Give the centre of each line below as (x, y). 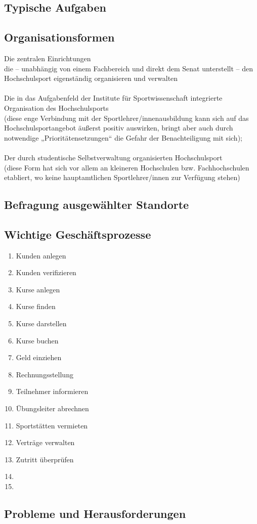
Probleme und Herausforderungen (95, 513)
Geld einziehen (39, 357)
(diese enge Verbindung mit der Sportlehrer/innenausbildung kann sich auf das (126, 118)
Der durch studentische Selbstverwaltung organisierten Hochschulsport (113, 157)
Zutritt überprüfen (45, 459)
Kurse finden (36, 306)
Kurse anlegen (38, 289)
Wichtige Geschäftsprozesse (78, 234)
